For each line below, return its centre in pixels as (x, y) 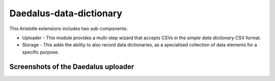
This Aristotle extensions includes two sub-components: (68, 29)
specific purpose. (40, 52)
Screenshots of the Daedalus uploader (72, 66)
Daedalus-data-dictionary (66, 13)
